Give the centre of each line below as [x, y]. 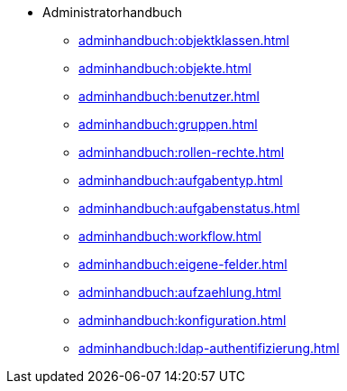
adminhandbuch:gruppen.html [168, 124]
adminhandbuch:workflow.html [170, 236]
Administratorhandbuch [113, 12]
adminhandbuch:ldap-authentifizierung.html [209, 348]
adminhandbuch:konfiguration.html [183, 320]
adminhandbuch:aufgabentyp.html [181, 180]
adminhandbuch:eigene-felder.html [183, 264]
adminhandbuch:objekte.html [165, 68]
